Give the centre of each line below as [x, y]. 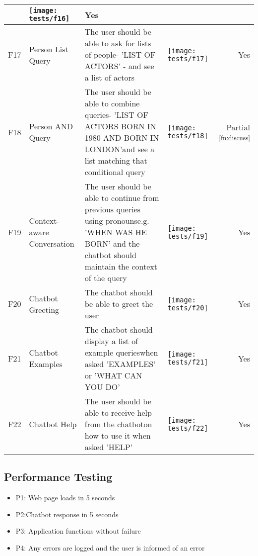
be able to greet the [119, 304]
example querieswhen [121, 352]
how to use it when [118, 435]
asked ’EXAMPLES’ [120, 364]
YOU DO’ [102, 387]
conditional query [115, 172]
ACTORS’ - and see [119, 66]
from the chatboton [118, 424]
